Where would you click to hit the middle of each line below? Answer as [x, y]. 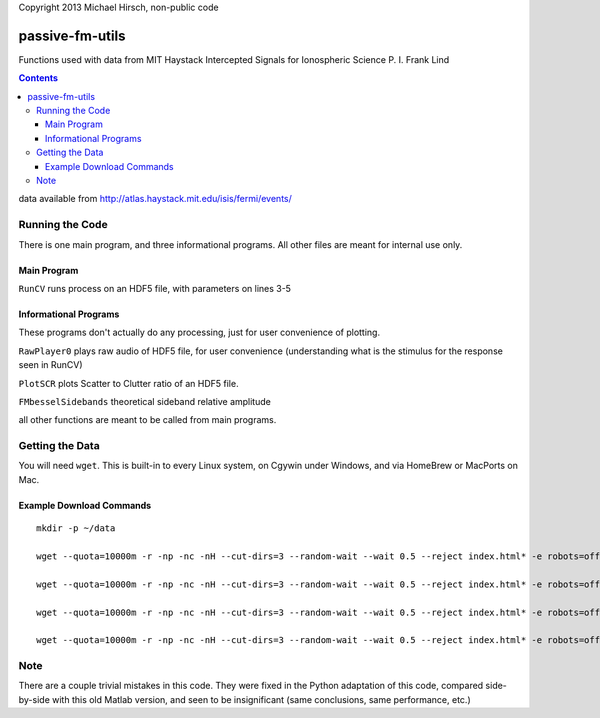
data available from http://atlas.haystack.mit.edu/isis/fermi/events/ [155, 199]
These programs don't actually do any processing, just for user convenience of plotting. [199, 332]
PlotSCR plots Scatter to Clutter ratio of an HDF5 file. [128, 383]
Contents [38, 78]
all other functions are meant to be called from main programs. [147, 420]
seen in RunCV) [51, 365]
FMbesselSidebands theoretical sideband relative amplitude [145, 401]
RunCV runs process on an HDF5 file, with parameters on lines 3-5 [155, 288]
